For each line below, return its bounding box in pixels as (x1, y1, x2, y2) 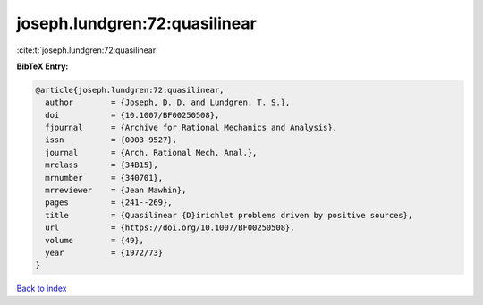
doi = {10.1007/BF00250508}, (45, 110, 220, 120)
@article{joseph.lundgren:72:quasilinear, (35, 85, 225, 95)
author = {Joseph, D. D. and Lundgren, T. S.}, (45, 97, 291, 107)
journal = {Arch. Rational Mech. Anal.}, (45, 148, 258, 157)
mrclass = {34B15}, (45, 160, 158, 170)
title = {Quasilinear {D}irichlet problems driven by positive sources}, (45, 210, 413, 220)
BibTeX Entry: (16, 61, 69, 72)
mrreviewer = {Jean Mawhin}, (45, 185, 187, 196)
